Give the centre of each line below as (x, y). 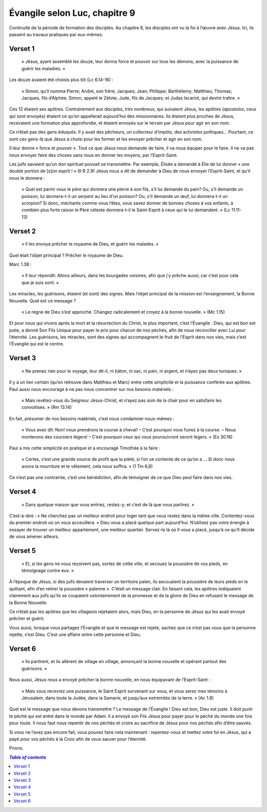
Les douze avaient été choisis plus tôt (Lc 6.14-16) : (61, 80)
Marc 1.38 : (21, 264)
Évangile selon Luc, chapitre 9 (72, 13)
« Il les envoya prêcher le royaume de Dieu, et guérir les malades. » (90, 244)
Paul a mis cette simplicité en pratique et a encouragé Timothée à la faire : (85, 448)
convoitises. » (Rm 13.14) (46, 407)
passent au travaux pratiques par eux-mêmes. (56, 34)
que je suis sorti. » (40, 283)
